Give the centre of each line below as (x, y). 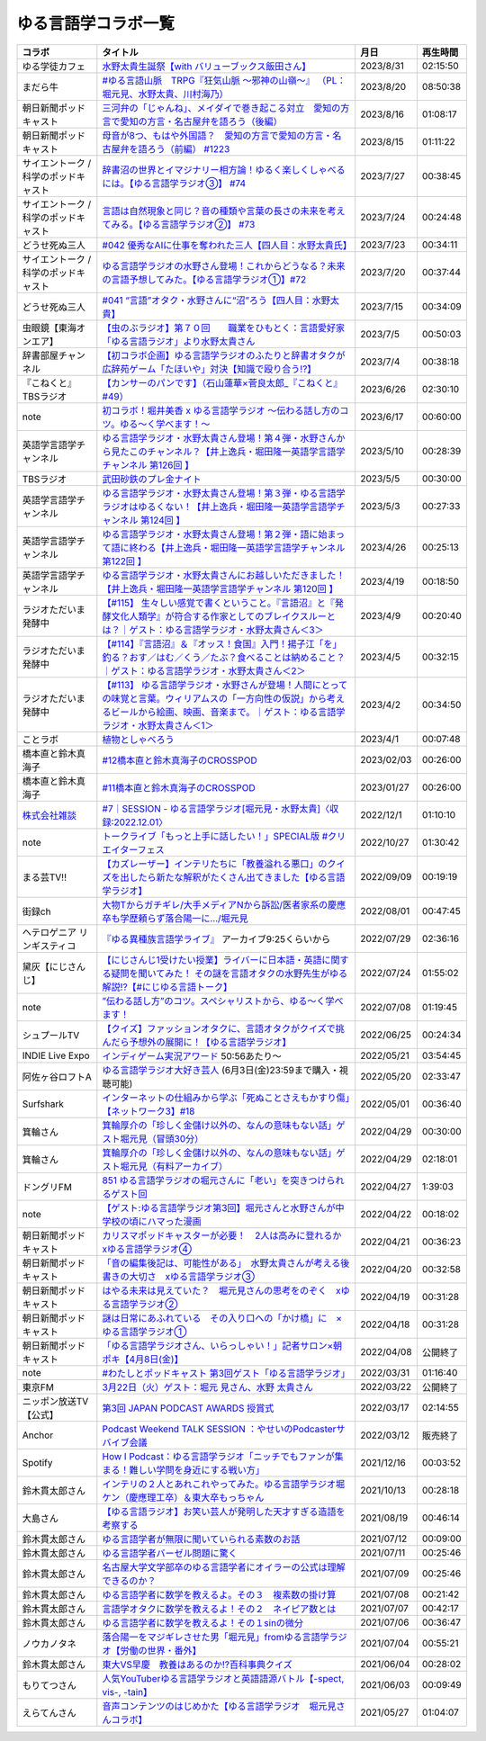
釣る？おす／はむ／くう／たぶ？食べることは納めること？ (224, 657)
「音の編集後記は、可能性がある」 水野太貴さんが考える (221, 1262)
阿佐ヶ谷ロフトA (57, 1077)
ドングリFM (47, 1187)
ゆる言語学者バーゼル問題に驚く (170, 1553)
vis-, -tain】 (127, 1692)
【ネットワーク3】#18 (148, 1111)
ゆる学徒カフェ (54, 66)
